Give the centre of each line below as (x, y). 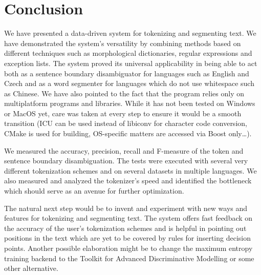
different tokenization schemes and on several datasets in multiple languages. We (130, 170)
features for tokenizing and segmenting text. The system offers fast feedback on (128, 218)
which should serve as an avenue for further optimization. (94, 191)
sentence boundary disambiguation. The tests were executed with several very (126, 161)
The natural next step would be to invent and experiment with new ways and (126, 208)
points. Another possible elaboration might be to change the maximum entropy (128, 248)
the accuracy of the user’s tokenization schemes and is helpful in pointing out (125, 228)
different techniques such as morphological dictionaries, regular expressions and (128, 53)
